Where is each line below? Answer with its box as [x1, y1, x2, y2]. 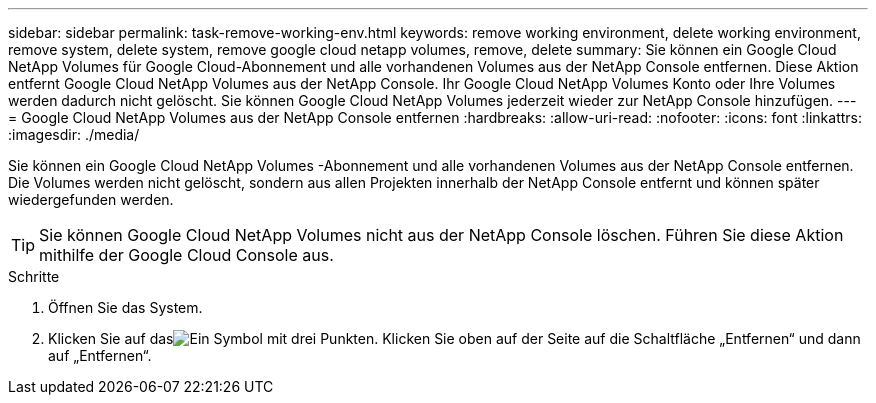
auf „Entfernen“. [48, 347, 152, 364]
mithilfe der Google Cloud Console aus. [39, 245, 334, 265]
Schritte [8, 268, 60, 285]
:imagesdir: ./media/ [8, 126, 140, 143]
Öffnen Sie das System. [48, 299, 203, 316]
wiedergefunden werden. [8, 191, 174, 208]
